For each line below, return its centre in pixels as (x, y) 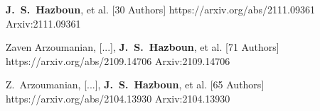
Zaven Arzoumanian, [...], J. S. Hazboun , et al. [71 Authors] (143, 47)
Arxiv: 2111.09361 (43, 23)
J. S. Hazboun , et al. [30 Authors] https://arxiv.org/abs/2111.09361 (161, 9)
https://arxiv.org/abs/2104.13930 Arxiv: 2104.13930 (118, 98)
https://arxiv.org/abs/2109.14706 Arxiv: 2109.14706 (118, 60)
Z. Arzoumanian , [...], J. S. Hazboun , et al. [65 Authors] (135, 84)
